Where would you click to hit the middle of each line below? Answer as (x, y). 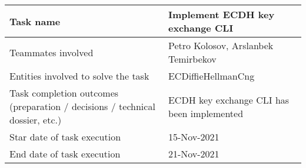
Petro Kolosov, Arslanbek (221, 45)
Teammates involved (51, 52)
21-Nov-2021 (194, 154)
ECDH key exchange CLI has (229, 100)
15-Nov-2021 (194, 137)
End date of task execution (65, 154)
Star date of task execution (65, 137)
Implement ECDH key (221, 14)
